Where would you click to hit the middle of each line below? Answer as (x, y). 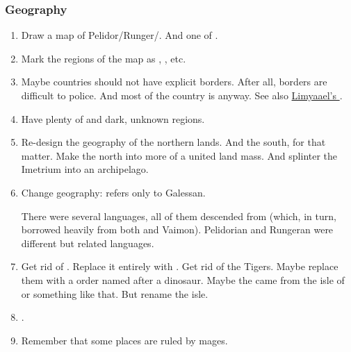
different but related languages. (88, 243)
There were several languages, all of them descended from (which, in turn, (179, 216)
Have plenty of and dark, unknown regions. (113, 118)
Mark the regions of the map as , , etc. (104, 58)
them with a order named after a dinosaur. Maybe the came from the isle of (183, 279)
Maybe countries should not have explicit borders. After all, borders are (174, 82)
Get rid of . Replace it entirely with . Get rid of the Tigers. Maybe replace (180, 266)
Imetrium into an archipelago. (85, 169)
